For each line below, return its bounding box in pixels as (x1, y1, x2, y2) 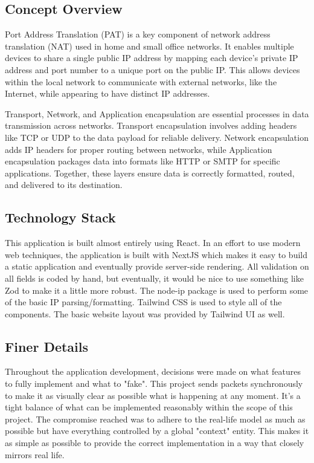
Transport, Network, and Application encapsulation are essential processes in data (5, 107, 309, 120)
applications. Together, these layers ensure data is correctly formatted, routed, (5, 166, 295, 179)
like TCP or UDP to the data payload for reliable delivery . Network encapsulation (5, 131, 309, 143)
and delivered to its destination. (5, 178, 123, 191)
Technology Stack (5, 208, 116, 227)
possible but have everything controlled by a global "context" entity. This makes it (5, 424, 309, 437)
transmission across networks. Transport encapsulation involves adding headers (5, 119, 297, 132)
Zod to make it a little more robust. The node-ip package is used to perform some (5, 283, 309, 296)
